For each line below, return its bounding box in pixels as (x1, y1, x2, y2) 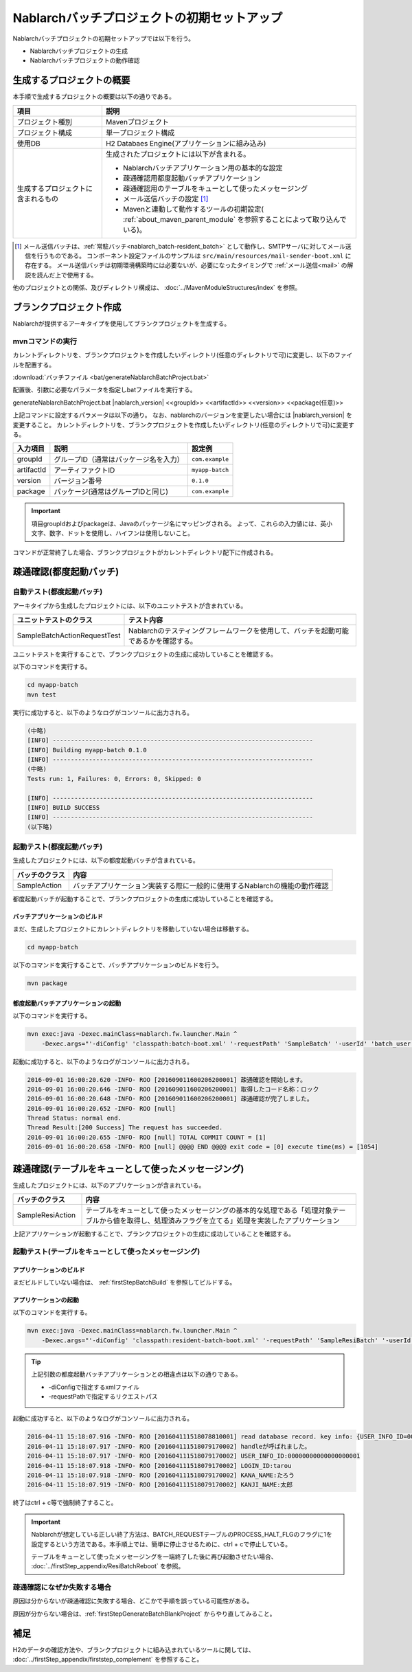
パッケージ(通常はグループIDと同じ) (54, 487, 168, 497)
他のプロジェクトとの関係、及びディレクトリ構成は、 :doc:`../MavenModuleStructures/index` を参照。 (12, 284, 301, 292)
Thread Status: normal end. (27, 1114, 122, 1122)
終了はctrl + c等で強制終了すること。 (12, 1498, 117, 1507)
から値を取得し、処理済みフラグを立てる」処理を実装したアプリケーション (99, 1216, 340, 1225)
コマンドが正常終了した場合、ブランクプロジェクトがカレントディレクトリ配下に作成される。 (12, 548, 277, 556)
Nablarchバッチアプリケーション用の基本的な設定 (122, 163, 283, 172)
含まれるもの (16, 194, 58, 203)
